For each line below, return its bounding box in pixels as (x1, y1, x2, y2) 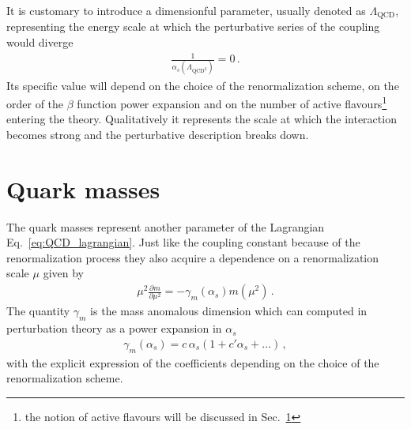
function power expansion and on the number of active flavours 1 (77, 93, 387, 111)
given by (43, 265, 84, 281)
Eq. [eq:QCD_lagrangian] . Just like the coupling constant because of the (6, 234, 360, 250)
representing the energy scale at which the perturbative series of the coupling (6, 18, 380, 35)
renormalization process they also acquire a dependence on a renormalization (6, 249, 379, 265)
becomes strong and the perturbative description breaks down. (6, 126, 309, 142)
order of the (6, 95, 64, 111)
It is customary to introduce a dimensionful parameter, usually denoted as (6, 2, 366, 18)
